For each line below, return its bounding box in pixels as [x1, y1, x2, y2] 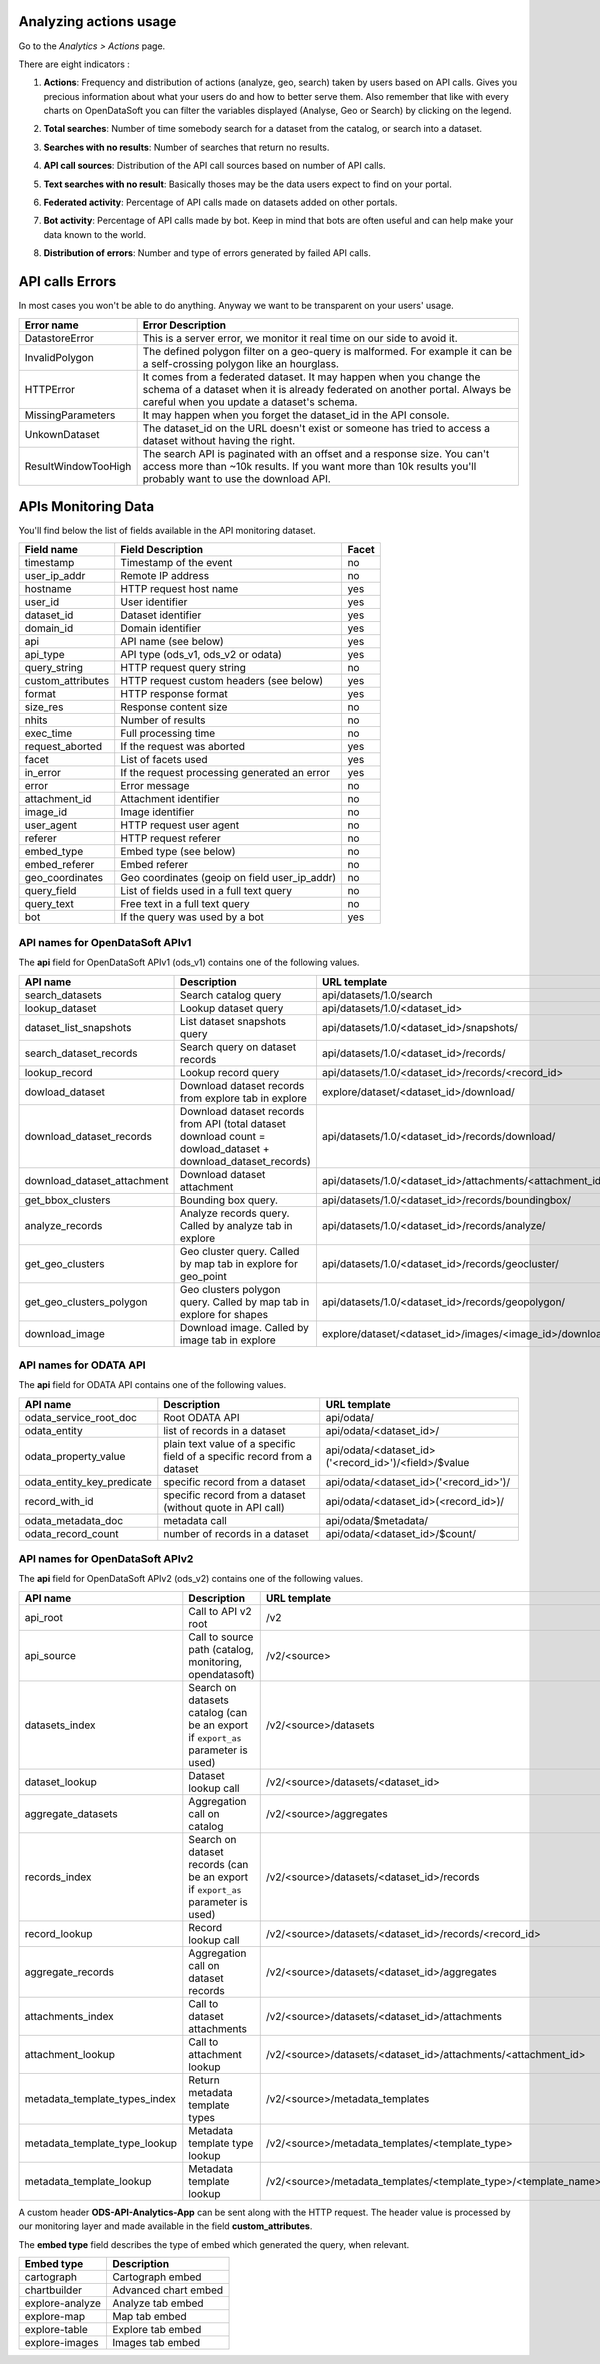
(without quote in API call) [163, 1500, 285, 1514]
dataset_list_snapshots [24, 1020, 132, 1034]
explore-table [24, 2323, 89, 2336]
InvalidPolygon [24, 350, 94, 364]
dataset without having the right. [142, 433, 296, 447]
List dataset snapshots [180, 1014, 287, 1028]
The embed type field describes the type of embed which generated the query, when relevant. [18, 2238, 410, 2250]
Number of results [120, 713, 206, 727]
